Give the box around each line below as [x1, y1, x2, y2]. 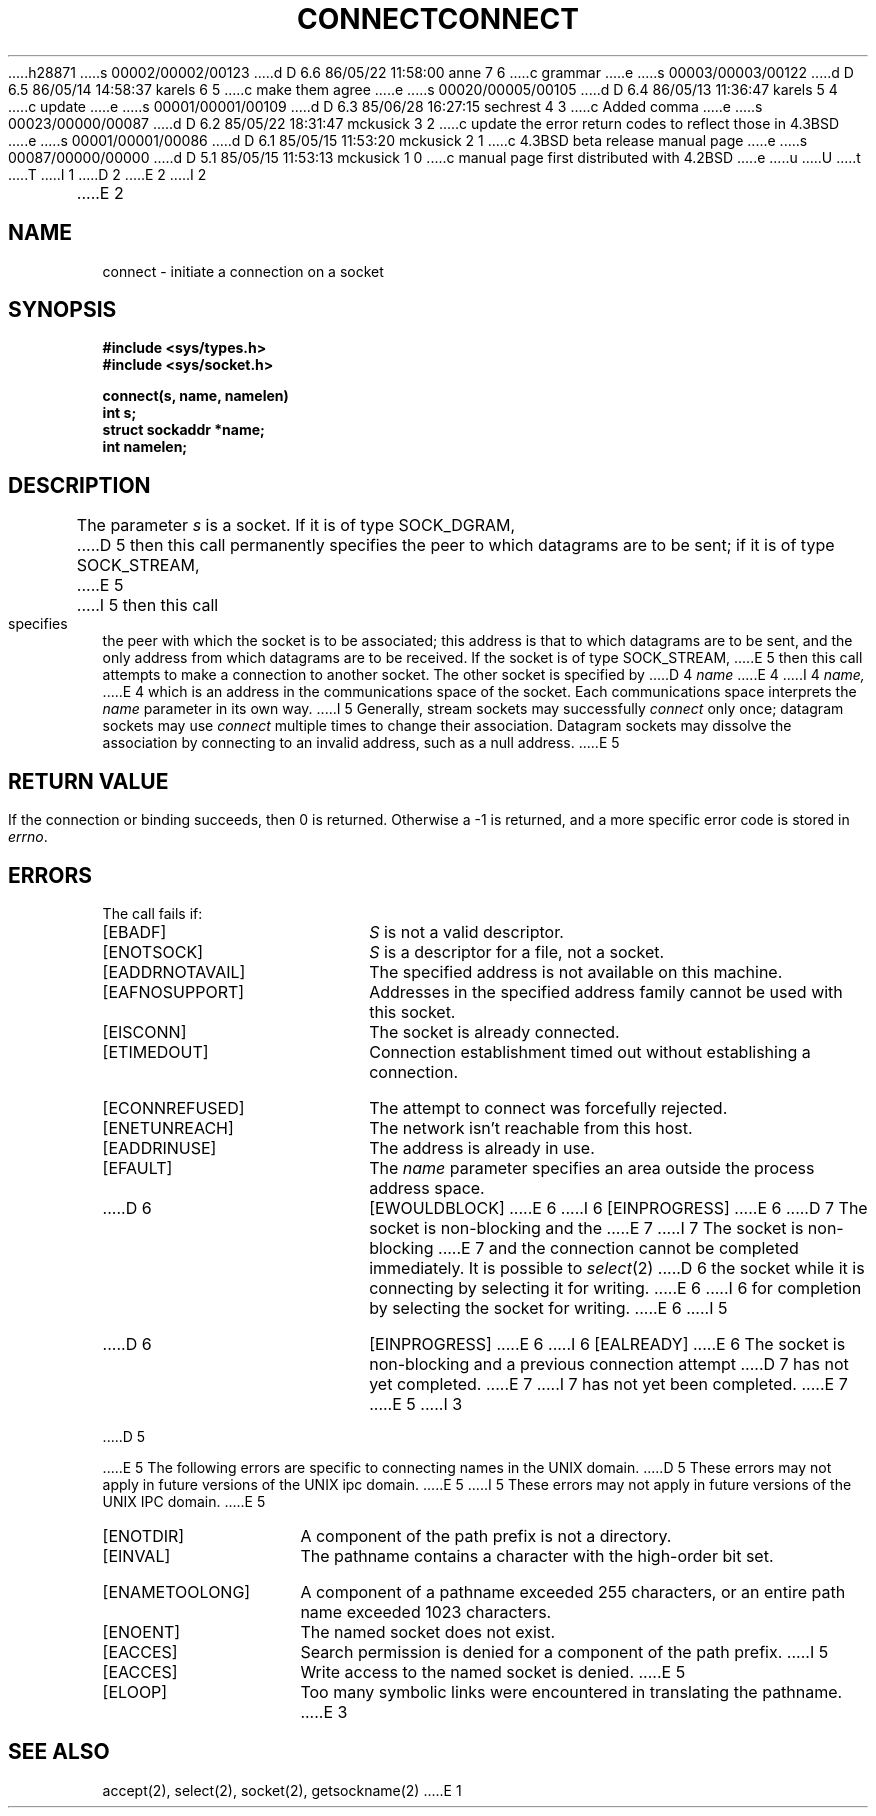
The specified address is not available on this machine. [369, 961, 783, 982]
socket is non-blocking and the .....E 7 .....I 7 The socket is [369, 1217, 804, 1238]
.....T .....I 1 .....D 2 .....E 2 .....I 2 [8, 165, 207, 183]
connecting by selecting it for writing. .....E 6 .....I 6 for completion [369, 1277, 862, 1298]
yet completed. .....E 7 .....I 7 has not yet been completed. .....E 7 [369, 1373, 848, 1394]
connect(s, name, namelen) [102, 387, 289, 405]
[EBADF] [102, 921, 167, 942]
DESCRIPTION [8, 472, 151, 498]
